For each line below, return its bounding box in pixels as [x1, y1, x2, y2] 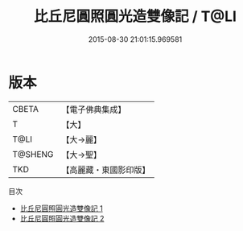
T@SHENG [12, 148, 54, 159]
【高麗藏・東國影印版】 [61, 164, 150, 175]
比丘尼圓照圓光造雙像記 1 [19, 203, 103, 213]
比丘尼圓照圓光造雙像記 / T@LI [33, 7, 237, 26]
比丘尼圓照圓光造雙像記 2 [19, 213, 105, 223]
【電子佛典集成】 [61, 104, 126, 115]
